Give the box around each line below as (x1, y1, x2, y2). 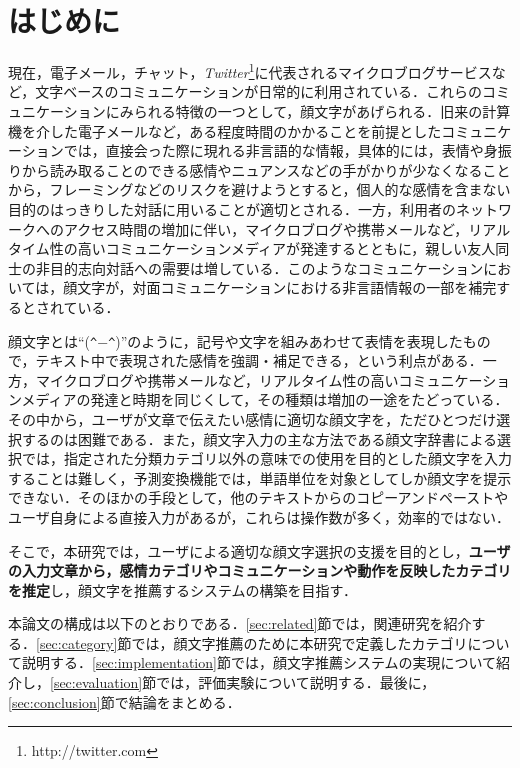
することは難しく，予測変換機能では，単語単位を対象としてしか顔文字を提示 (8, 467, 512, 488)
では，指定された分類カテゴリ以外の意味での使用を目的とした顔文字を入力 (21, 448, 512, 469)
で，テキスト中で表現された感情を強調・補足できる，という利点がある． (8, 350, 483, 371)
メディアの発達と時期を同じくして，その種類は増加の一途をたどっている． (21, 389, 509, 410)
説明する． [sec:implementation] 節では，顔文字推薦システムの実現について (21, 652, 497, 673)
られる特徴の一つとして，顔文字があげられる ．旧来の (133, 100, 483, 121)
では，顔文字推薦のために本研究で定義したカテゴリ (131, 632, 468, 653)
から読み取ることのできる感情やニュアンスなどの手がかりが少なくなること (21, 159, 511, 180)
